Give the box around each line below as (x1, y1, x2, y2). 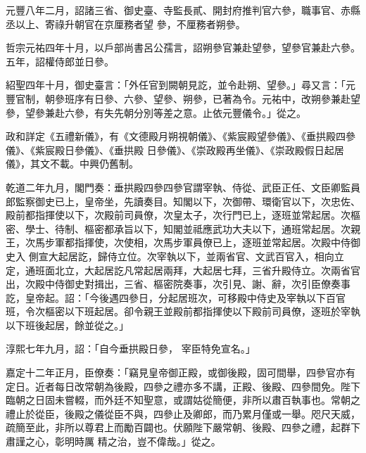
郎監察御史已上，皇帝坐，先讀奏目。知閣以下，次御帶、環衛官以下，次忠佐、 (6, 193, 360, 208)
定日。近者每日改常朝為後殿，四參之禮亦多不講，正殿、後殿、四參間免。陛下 (6, 378, 360, 393)
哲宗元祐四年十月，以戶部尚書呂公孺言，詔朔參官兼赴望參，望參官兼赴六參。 (6, 40, 360, 55)
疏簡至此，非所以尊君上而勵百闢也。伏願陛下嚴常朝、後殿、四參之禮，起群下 (6, 420, 360, 435)
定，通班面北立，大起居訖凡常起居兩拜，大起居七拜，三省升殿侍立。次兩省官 (6, 262, 360, 277)
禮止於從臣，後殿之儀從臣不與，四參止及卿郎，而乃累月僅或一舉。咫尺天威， (6, 406, 360, 421)
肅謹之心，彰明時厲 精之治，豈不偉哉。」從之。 (6, 434, 221, 449)
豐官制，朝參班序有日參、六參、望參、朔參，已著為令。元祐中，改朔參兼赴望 (6, 91, 360, 106)
